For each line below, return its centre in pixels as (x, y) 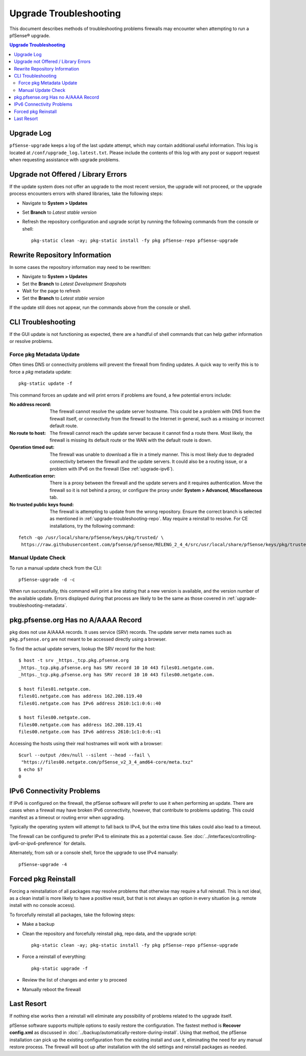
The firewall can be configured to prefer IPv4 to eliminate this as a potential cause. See (101, 836)
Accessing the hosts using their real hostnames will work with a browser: (86, 743)
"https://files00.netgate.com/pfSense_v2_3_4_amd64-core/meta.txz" (107, 762)
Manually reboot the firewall (52, 989)
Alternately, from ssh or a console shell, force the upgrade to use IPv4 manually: (94, 853)
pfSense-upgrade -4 (43, 864)
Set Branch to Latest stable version (59, 212)
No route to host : (28, 433)
